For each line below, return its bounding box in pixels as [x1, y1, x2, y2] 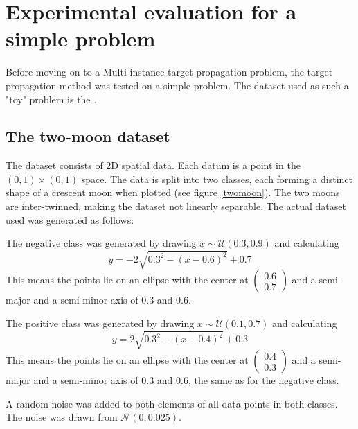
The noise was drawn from [6, 410, 118, 424]
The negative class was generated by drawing [6, 236, 197, 250]
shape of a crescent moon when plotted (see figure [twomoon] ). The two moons [6, 185, 340, 200]
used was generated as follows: [6, 212, 134, 227]
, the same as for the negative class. [188, 373, 339, 387]
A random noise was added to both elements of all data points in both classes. [6, 396, 338, 410]
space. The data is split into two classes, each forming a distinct [81, 171, 352, 186]
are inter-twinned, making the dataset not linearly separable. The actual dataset [6, 199, 346, 213]
